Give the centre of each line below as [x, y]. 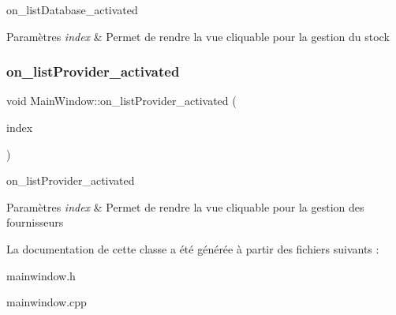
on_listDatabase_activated [72, 9]
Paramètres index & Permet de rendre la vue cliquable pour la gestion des [185, 206]
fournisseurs [35, 222]
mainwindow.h [41, 275]
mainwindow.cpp [47, 302]
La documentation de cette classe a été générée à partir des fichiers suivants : [193, 248]
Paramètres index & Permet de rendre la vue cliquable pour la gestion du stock [198, 36]
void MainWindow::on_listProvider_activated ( [121, 101]
